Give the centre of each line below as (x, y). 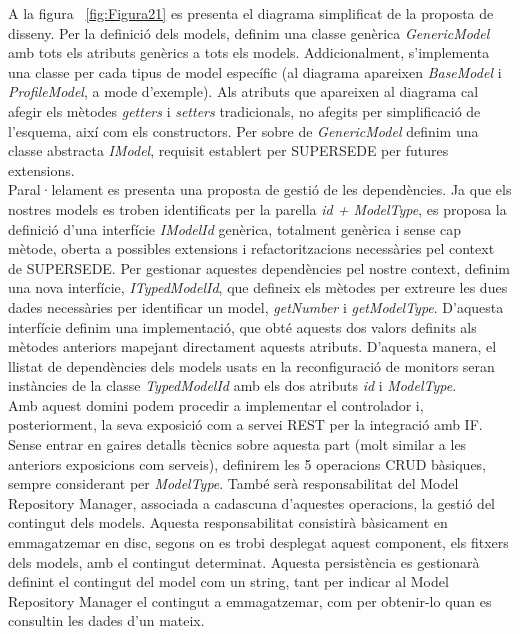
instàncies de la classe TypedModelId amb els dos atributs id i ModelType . (232, 385)
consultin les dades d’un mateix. (106, 620)
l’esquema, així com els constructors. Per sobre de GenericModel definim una (243, 130)
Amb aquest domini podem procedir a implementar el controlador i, (216, 404)
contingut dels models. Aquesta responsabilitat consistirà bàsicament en (228, 522)
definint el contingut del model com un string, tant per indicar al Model (228, 581)
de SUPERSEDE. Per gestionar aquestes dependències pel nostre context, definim (259, 267)
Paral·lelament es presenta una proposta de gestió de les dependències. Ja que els (260, 189)
